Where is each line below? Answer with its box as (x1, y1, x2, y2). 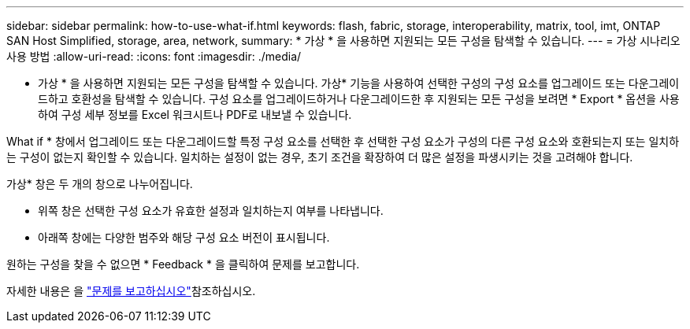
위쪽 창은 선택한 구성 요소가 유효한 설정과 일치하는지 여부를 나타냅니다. (38, 204, 384, 217)
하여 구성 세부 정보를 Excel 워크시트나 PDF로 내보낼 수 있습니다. (38, 108, 352, 121)
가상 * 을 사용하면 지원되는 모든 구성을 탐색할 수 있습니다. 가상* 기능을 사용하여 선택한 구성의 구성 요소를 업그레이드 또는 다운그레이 (38, 76, 680, 90)
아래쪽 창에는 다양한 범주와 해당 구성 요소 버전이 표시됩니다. (38, 231, 330, 244)
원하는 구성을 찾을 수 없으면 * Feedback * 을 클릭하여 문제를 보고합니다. (6, 257, 360, 271)
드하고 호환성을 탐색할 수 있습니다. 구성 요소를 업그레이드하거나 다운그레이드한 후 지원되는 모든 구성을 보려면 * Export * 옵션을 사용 (38, 92, 680, 105)
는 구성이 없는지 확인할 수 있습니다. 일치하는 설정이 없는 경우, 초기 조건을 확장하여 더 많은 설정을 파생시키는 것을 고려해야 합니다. (6, 150, 633, 164)
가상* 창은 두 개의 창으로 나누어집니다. (6, 177, 193, 190)
